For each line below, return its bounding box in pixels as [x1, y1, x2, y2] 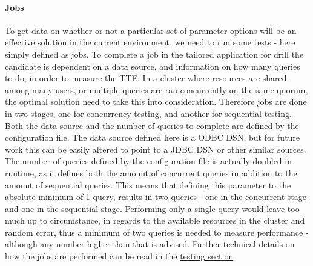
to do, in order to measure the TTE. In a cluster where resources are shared [5, 71, 287, 84]
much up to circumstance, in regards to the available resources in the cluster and [5, 214, 305, 227]
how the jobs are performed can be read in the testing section [5, 250, 234, 262]
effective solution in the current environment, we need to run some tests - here [5, 36, 295, 48]
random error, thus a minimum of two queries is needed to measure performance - [5, 225, 309, 238]
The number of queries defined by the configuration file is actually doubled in [5, 155, 292, 167]
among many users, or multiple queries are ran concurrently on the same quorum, [5, 83, 308, 96]
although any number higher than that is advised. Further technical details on [5, 238, 295, 250]
